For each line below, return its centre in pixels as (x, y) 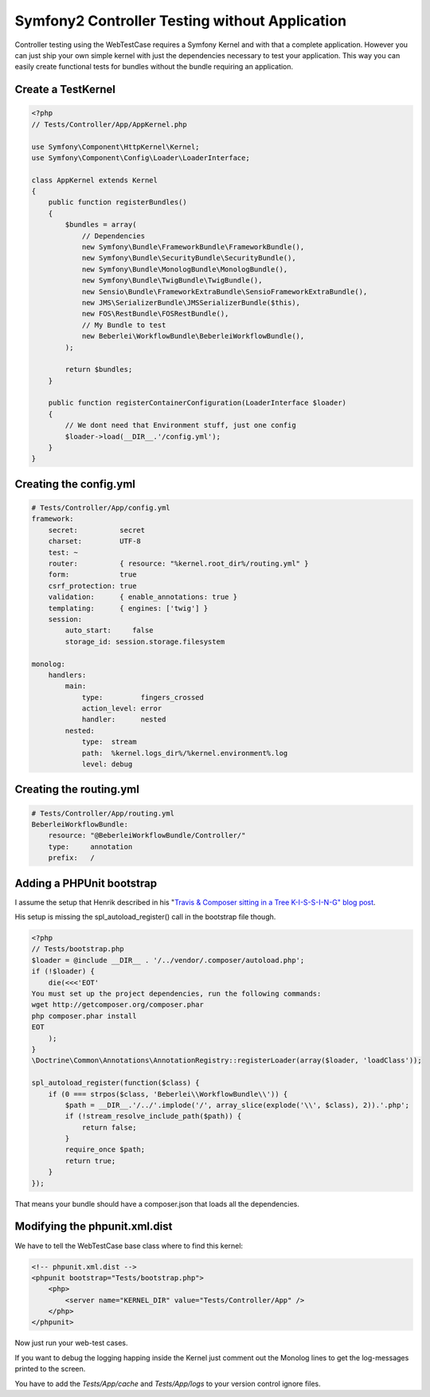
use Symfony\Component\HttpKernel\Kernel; (115, 147)
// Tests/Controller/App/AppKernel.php (109, 124)
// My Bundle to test (124, 325)
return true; (90, 1160)
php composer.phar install (84, 1016)
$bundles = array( (101, 225)
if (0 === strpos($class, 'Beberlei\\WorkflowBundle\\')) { (168, 1094)
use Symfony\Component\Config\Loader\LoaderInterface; (141, 158)
